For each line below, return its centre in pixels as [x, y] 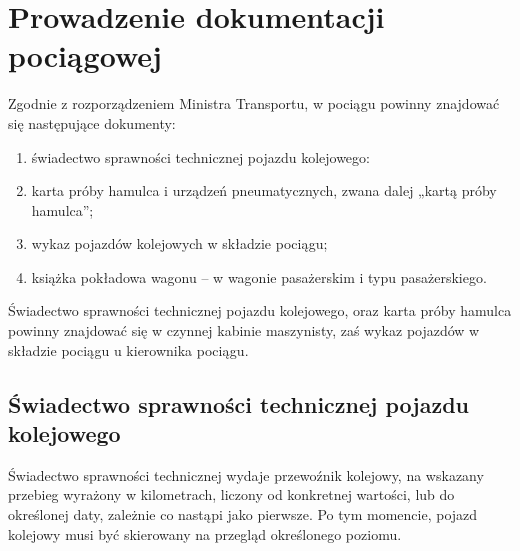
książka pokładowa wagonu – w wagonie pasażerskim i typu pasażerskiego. [259, 276]
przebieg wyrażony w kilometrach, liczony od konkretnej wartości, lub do [231, 494]
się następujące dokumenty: [92, 122]
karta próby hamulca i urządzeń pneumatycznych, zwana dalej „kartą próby [264, 190]
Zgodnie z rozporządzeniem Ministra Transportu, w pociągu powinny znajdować [254, 103]
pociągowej [85, 55]
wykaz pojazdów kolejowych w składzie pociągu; [179, 243]
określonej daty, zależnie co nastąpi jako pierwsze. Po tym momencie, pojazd [243, 514]
